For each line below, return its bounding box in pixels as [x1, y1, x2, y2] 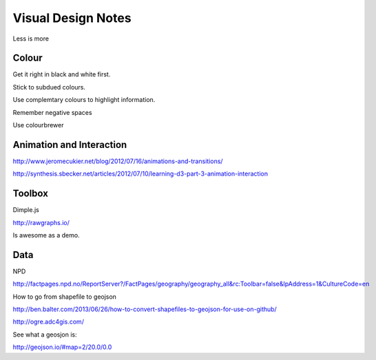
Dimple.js [12, 206, 39, 214]
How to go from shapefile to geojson [12, 293, 117, 301]
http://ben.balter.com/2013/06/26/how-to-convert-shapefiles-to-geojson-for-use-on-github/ [12, 305, 277, 313]
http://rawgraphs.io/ [12, 218, 70, 226]
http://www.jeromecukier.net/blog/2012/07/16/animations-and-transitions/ [12, 157, 223, 165]
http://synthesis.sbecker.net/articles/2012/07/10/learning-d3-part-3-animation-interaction [12, 169, 269, 178]
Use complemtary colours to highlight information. [12, 96, 156, 104]
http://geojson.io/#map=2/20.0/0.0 [12, 343, 112, 351]
